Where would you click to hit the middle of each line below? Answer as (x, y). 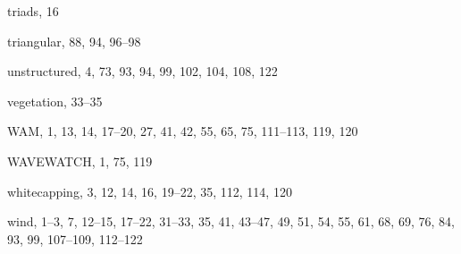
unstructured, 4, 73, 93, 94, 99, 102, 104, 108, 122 (142, 71)
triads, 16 (33, 11)
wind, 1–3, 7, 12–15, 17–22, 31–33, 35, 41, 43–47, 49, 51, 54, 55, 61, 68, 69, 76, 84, (231, 221)
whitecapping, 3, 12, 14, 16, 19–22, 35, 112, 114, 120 (150, 191)
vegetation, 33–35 (55, 101)
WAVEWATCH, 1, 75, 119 (80, 161)
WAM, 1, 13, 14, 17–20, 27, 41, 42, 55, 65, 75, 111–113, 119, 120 (183, 131)
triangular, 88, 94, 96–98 (74, 41)
